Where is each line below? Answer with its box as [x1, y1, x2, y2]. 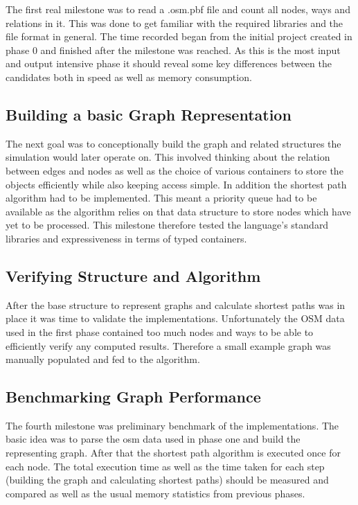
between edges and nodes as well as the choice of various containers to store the [6, 163, 343, 177]
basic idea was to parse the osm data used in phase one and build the [6, 432, 301, 446]
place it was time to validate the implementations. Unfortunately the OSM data [6, 311, 345, 326]
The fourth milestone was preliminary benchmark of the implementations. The [6, 418, 339, 432]
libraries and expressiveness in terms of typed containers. [6, 231, 247, 245]
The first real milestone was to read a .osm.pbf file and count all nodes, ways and [6, 2, 350, 16]
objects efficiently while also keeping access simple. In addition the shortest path [6, 177, 347, 191]
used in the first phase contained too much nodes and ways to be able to [6, 324, 314, 339]
